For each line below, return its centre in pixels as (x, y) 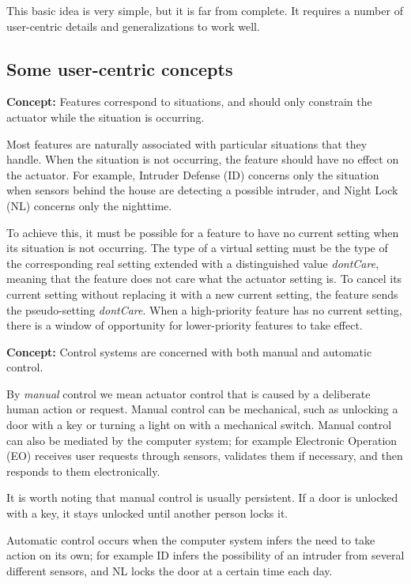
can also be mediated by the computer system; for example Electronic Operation (202, 440)
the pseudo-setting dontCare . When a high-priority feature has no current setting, (204, 309)
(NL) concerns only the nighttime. (89, 205)
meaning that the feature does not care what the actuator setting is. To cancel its (204, 279)
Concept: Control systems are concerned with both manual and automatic (189, 351)
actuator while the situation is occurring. (106, 117)
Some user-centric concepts (120, 68)
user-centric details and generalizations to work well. (133, 26)
